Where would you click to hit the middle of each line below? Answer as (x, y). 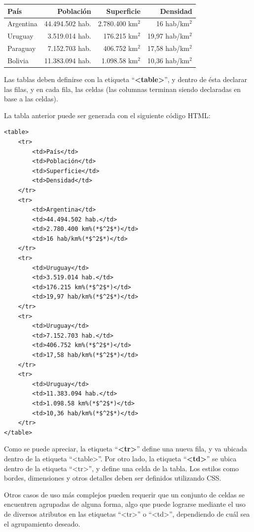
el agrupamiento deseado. (42, 523)
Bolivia (18, 60)
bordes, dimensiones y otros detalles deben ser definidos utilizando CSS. (113, 478)
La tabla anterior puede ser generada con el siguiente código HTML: (107, 115)
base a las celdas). (31, 99)
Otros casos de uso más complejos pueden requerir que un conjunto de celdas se (124, 494)
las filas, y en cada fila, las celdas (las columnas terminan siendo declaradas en (123, 89)
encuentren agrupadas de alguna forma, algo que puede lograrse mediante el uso (125, 504)
